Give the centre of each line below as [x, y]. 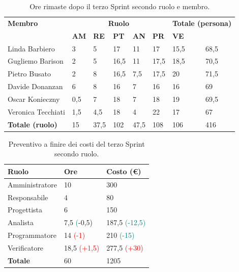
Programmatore [32, 235]
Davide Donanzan [35, 86]
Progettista [25, 210]
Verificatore [26, 247]
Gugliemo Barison [36, 61]
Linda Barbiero [31, 48]
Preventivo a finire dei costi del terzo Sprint [77, 143]
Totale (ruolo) [33, 124]
